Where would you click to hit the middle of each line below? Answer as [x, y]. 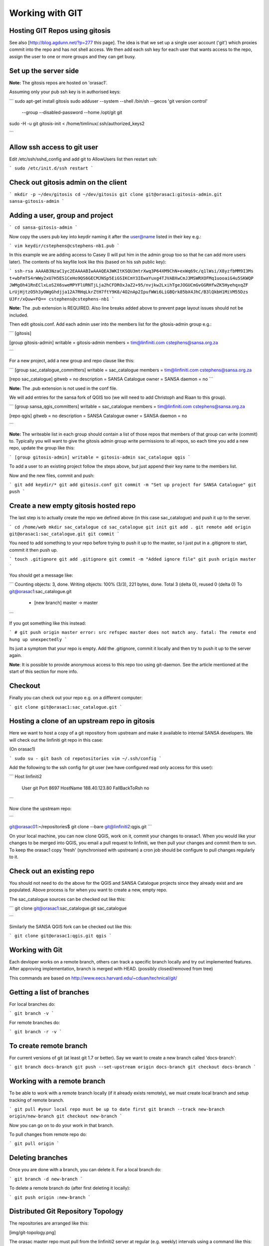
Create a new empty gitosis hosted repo [72, 506]
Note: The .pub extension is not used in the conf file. [63, 388]
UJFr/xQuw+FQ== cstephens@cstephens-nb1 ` [62, 299]
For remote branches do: [35, 1022]
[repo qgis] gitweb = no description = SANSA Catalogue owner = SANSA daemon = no [98, 416]
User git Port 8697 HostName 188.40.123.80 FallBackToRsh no [85, 788]
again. [16, 655]
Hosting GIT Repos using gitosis [60, 31]
